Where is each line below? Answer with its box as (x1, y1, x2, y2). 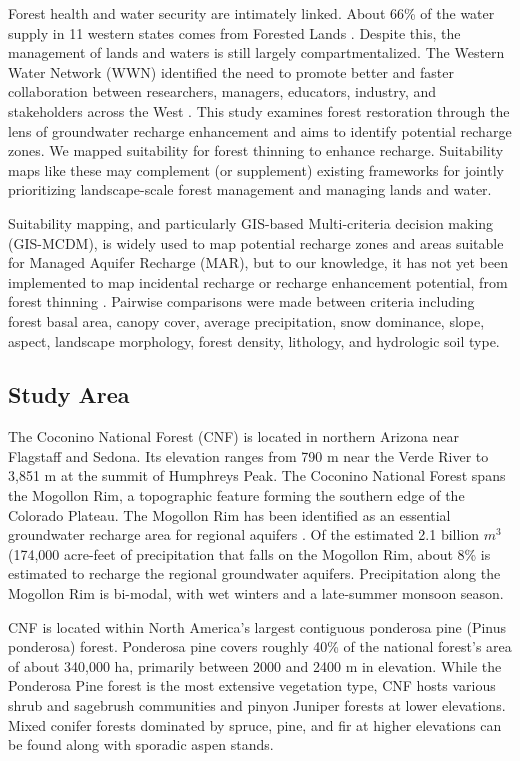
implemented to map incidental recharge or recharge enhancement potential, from (8, 271, 508, 292)
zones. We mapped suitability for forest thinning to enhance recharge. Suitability (8, 140, 504, 161)
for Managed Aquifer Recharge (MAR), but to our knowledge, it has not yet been (8, 252, 508, 273)
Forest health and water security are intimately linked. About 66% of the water (8, 3, 495, 23)
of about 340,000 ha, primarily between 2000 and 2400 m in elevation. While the (8, 655, 502, 676)
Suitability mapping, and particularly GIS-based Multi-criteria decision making (8, 212, 494, 233)
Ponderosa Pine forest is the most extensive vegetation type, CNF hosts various (8, 675, 496, 696)
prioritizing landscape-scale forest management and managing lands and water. (8, 179, 492, 200)
